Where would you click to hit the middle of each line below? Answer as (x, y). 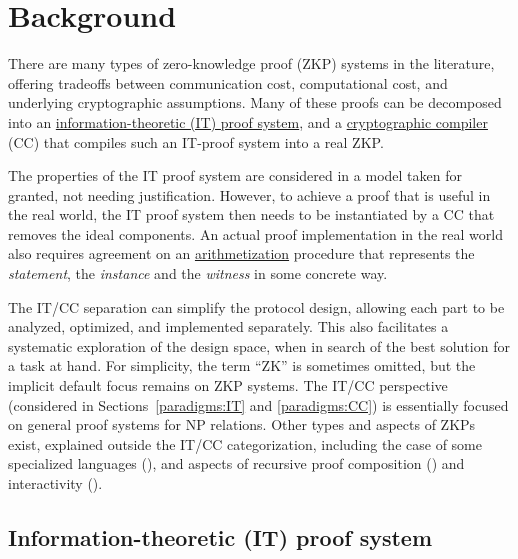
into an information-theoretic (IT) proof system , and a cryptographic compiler (248, 121)
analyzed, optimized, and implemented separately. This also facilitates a (228, 326)
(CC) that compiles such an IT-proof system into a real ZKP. (196, 141)
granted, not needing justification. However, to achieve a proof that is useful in (249, 194)
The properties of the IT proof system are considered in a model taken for (235, 175)
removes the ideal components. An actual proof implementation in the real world (255, 233)
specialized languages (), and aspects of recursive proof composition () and (236, 463)
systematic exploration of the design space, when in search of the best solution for (259, 345)
